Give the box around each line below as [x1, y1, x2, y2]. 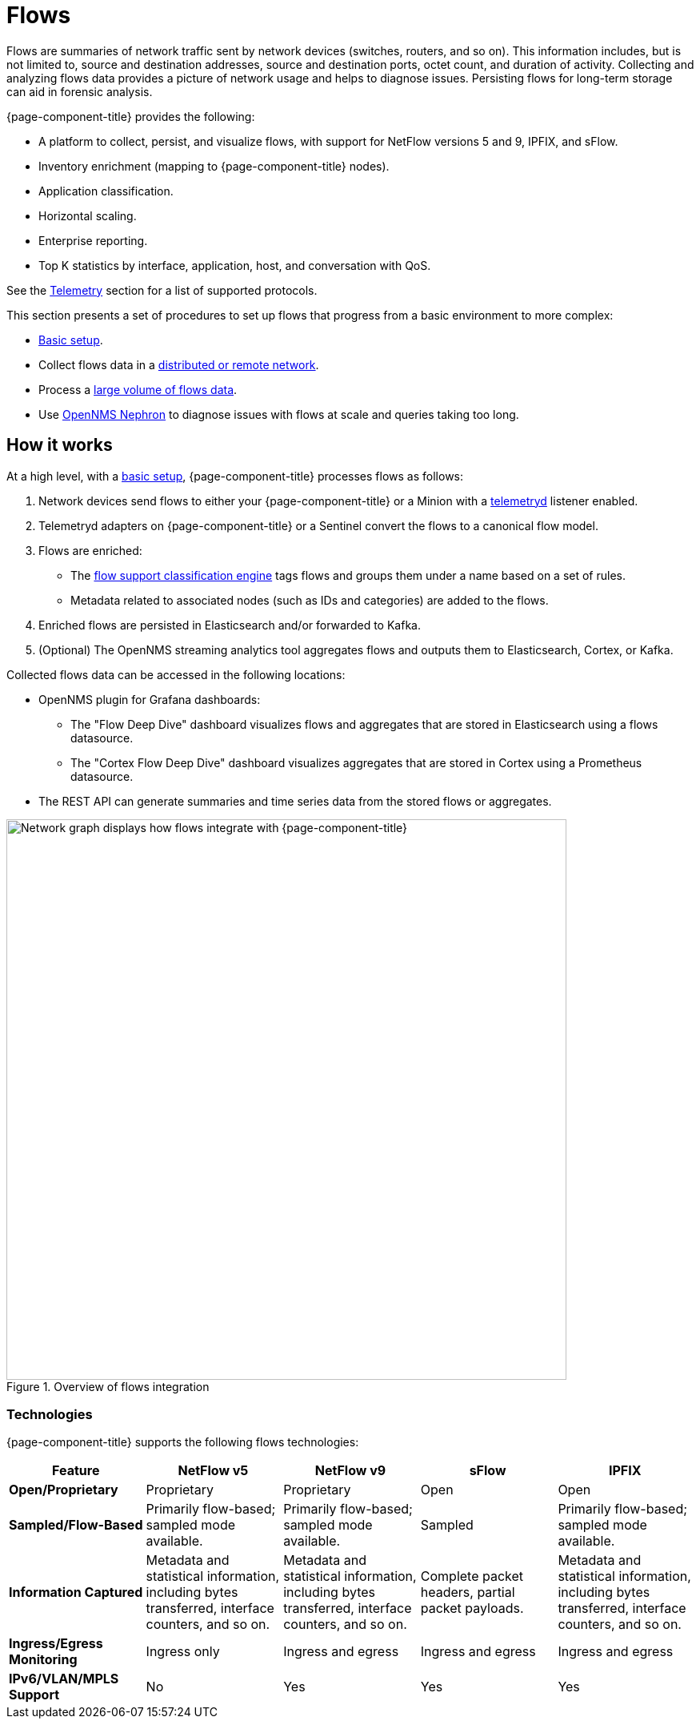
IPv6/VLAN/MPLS [9, 1671, 119, 1687]
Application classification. [38, 183, 174, 198]
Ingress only [146, 1643, 220, 1660]
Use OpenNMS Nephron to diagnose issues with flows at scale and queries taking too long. [38, 407, 519, 421]
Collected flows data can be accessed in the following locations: [6, 667, 346, 682]
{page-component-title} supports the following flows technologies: [6, 1435, 359, 1450]
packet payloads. [420, 1600, 524, 1617]
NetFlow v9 [314, 1462, 386, 1479]
